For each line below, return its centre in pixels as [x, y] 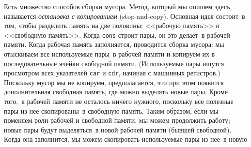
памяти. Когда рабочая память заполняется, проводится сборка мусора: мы [114, 44]
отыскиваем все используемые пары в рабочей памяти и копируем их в [110, 54]
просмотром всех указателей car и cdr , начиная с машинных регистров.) [112, 73]
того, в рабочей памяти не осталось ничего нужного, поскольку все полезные [119, 101]
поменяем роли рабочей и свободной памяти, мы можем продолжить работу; [117, 120]
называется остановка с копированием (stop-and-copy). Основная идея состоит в [125, 16]
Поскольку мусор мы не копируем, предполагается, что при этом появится [114, 82]
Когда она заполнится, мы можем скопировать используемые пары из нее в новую [126, 139]
